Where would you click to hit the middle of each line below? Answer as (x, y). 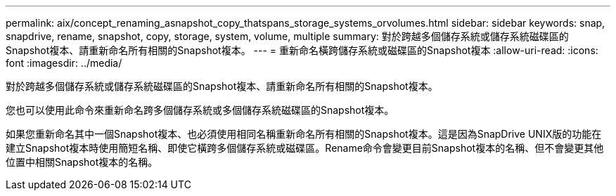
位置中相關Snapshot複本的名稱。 (82, 162)
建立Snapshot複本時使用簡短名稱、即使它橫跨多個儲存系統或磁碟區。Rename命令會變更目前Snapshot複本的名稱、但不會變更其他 (305, 148)
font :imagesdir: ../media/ (64, 63)
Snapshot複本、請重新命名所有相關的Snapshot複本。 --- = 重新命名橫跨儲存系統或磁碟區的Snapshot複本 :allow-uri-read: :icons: (302, 50)
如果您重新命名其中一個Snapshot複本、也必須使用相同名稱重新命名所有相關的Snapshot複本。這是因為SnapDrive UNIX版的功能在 (304, 134)
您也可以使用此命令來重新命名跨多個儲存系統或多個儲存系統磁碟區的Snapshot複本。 (200, 110)
